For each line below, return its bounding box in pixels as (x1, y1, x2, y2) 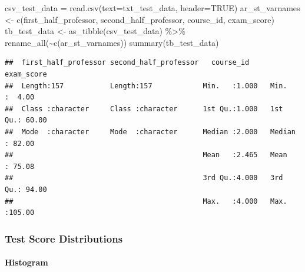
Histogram (5, 256, 48, 268)
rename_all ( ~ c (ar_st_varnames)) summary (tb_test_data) (5, 36, 219, 48)
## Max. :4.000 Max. (5, 197, 287, 205)
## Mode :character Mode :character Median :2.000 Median (5, 127, 296, 136)
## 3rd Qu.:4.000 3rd (5, 174, 283, 183)
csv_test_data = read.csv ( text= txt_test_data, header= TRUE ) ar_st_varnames (5, 2, 300, 14)
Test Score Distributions (5, 231, 123, 246)
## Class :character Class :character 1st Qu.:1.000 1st (5, 104, 283, 113)
